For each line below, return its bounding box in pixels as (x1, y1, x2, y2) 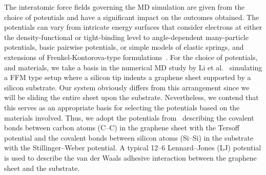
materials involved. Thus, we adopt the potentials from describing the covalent (4, 112, 254, 123)
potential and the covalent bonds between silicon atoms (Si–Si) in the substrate (4, 132, 254, 143)
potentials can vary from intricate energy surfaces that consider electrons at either (4, 22, 262, 32)
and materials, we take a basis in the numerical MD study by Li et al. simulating (4, 62, 262, 72)
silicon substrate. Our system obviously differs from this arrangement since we (4, 82, 250, 92)
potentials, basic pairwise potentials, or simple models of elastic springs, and (4, 42, 244, 52)
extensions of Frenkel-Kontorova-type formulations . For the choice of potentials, (4, 51, 258, 62)
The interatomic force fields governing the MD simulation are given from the (4, 2, 245, 12)
